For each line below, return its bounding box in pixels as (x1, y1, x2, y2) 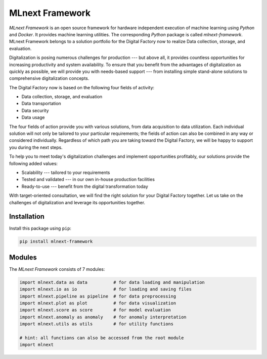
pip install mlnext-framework (19, 239, 93, 244)
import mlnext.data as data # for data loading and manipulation (19, 279, 205, 285)
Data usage (21, 115, 45, 120)
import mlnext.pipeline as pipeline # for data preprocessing (19, 293, 177, 299)
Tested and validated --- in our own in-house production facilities (21, 177, 155, 182)
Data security (21, 107, 49, 114)
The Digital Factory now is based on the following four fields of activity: (9, 84, 155, 90)
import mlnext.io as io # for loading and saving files (19, 287, 192, 292)
